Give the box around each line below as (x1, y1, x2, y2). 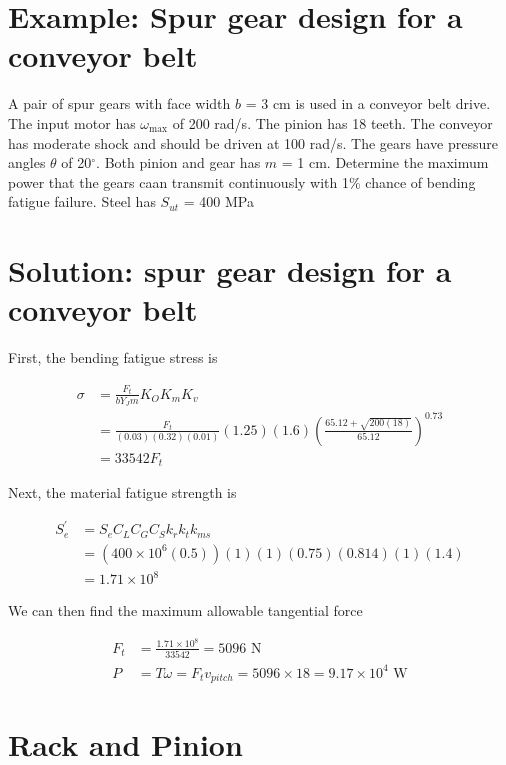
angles (8, 152, 46, 173)
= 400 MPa (183, 191, 254, 212)
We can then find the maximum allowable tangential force (8, 600, 363, 621)
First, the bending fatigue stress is (8, 347, 218, 368)
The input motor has (8, 112, 136, 133)
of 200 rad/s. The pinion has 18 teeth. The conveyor (172, 112, 493, 133)
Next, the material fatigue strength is (8, 482, 237, 503)
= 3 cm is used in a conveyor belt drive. (245, 93, 491, 114)
